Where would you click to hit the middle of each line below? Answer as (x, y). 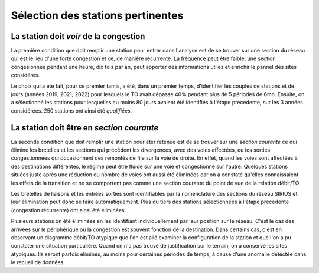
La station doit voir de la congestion (78, 36)
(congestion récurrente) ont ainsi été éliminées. (69, 210)
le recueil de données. (38, 262)
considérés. (25, 75)
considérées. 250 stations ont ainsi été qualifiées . (71, 111)
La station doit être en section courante (85, 128)
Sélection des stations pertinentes (97, 15)
